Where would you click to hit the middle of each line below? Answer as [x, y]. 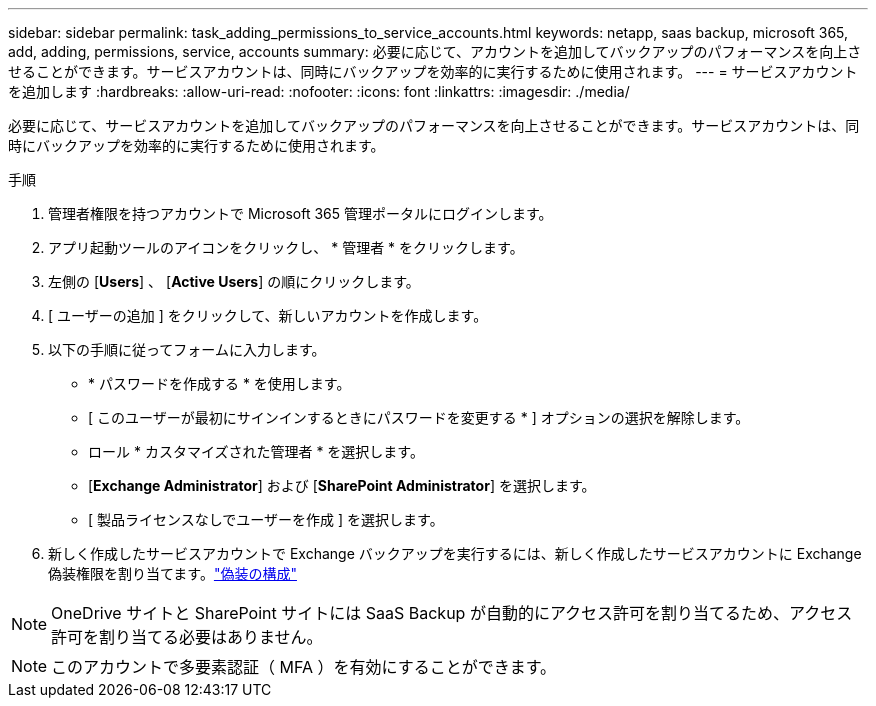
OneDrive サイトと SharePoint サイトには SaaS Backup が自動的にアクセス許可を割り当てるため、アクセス [452, 613]
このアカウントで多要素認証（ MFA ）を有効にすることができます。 [304, 667]
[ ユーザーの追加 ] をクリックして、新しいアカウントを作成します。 [268, 315]
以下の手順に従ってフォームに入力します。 [187, 349]
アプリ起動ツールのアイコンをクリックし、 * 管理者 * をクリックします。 [286, 247]
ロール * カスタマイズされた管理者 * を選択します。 [256, 451]
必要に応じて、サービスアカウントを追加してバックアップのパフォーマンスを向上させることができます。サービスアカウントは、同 [434, 125]
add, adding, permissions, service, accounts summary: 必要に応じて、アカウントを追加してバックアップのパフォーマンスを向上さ [435, 51]
